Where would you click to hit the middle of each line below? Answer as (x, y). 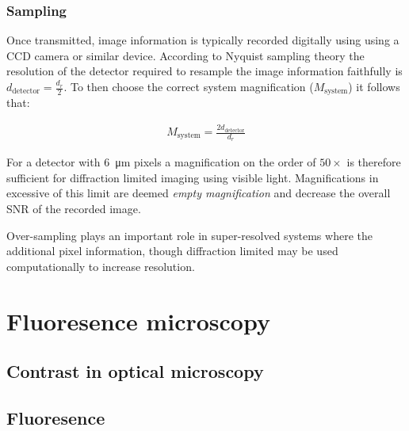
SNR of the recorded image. (74, 209)
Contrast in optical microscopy (135, 371)
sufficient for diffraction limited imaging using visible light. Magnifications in (193, 177)
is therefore (374, 162)
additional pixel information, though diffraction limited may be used (172, 251)
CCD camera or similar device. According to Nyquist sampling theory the (185, 55)
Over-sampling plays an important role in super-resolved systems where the (189, 235)
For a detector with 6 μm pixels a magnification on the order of (161, 162)
